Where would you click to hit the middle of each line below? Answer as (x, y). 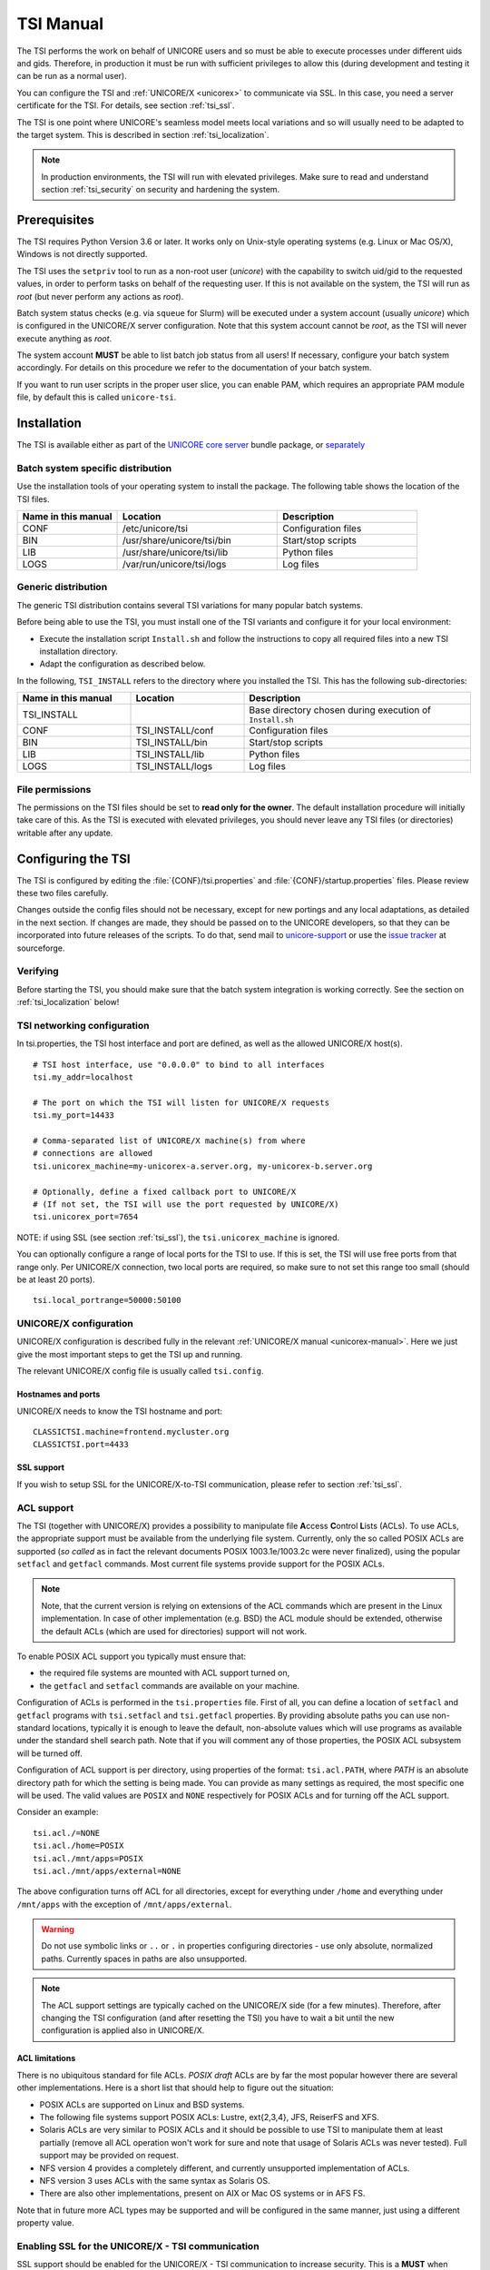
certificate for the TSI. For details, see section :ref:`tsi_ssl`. (126, 105)
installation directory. (78, 651)
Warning (58, 1929)
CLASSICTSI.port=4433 (81, 1445)
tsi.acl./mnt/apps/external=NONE (107, 1871)
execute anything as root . (64, 338)
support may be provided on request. (109, 2156)
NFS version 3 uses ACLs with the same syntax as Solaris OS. (155, 2180)
